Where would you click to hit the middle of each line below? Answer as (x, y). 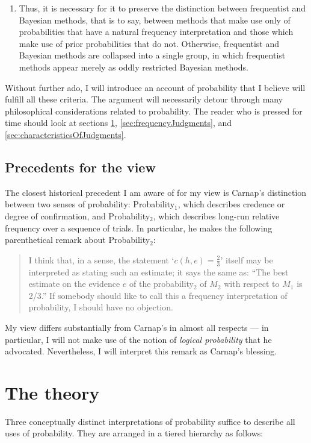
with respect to (252, 284)
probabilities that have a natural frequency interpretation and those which (156, 32)
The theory (52, 392)
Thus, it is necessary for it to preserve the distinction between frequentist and (162, 8)
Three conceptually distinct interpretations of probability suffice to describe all (150, 421)
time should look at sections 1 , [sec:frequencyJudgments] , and (119, 123)
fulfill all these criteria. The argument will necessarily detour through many (144, 99)
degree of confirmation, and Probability (78, 215)
